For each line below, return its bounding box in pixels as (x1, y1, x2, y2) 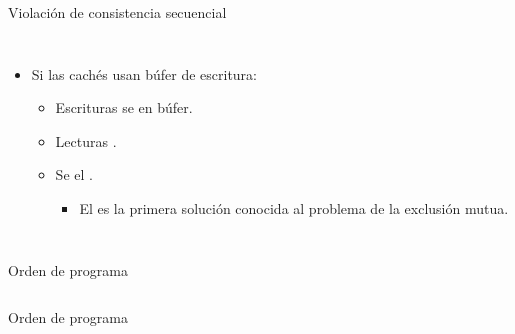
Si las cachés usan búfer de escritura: (31, 63, 257, 84)
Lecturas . (55, 130, 117, 151)
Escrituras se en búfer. (55, 97, 193, 118)
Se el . (55, 164, 93, 185)
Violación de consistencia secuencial (8, 2, 227, 22)
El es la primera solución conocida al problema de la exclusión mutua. (79, 197, 509, 218)
